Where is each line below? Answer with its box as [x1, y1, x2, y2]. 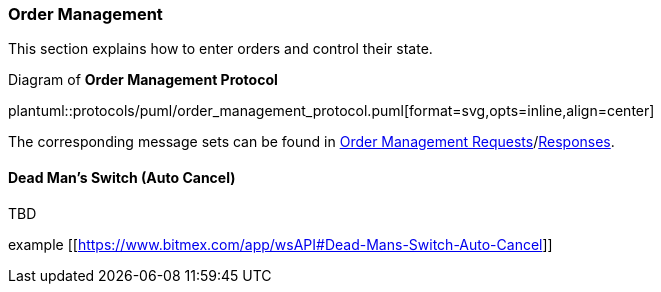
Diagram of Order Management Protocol [8, 71, 278, 89]
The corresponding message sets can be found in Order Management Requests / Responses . [8, 133, 615, 151]
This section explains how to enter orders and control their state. [8, 40, 433, 58]
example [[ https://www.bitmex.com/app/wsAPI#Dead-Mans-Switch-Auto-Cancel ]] [8, 235, 553, 253]
